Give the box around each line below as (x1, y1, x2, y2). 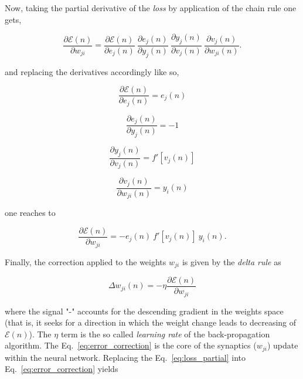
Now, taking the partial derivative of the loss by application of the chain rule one (5, 2, 297, 13)
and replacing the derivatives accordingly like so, (5, 65, 179, 77)
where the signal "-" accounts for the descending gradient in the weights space (5, 304, 284, 317)
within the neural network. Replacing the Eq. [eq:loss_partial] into (5, 351, 246, 363)
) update (267, 339, 298, 351)
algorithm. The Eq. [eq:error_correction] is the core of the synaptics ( (5, 339, 257, 351)
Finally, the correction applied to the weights (5, 255, 166, 268)
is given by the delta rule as (182, 255, 281, 268)
